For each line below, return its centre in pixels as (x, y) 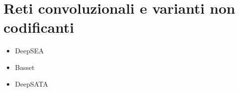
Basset (25, 67)
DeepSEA (29, 51)
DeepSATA (32, 83)
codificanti (39, 27)
